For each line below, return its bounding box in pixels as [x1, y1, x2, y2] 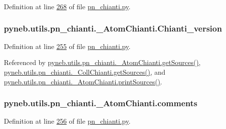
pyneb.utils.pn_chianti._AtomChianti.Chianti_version [4, 22, 222, 34]
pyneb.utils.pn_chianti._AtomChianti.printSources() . [4, 76, 162, 86]
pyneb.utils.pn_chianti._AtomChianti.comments [4, 97, 197, 109]
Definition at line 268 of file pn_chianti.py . [4, 1, 131, 11]
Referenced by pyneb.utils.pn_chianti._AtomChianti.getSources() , [4, 57, 201, 67]
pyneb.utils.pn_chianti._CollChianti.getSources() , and [4, 67, 166, 77]
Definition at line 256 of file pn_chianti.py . [4, 116, 131, 126]
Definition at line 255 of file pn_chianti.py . [4, 41, 131, 51]
